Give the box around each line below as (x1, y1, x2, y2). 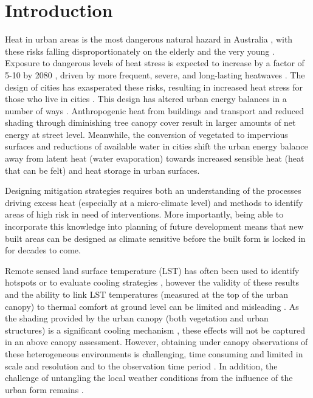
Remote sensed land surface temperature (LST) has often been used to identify (5, 264, 300, 276)
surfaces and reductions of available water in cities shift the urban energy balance (5, 140, 308, 153)
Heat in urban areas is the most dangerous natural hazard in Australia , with (5, 33, 293, 46)
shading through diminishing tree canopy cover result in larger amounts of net (5, 116, 296, 129)
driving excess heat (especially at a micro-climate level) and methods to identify (5, 196, 303, 208)
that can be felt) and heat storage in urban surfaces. (5, 163, 200, 176)
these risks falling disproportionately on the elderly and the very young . (5, 44, 275, 57)
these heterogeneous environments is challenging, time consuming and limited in (5, 347, 303, 360)
